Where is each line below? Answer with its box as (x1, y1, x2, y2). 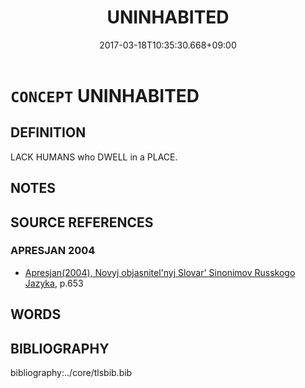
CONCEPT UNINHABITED (10, 84, 200, 107)
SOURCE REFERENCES (10, 214, 154, 231)
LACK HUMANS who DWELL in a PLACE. (10, 151, 178, 163)
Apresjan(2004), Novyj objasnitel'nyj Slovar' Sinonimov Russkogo (24, 266, 296, 278)
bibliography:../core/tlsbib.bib (10, 367, 133, 379)
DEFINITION (10, 124, 87, 141)
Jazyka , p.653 (24, 277, 84, 289)
